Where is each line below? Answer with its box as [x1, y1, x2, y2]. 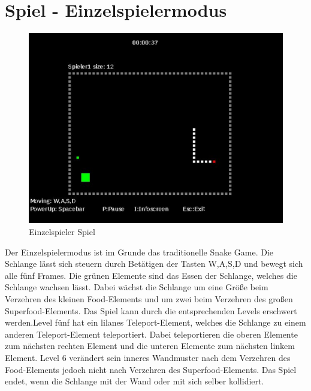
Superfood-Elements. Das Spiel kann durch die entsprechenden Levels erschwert [5, 304, 297, 317]
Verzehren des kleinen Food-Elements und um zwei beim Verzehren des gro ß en [5, 293, 293, 305]
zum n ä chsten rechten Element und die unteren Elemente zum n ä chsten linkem [5, 339, 295, 352]
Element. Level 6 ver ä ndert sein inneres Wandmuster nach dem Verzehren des [5, 351, 291, 363]
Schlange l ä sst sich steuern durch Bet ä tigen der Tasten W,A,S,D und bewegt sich [5, 257, 303, 270]
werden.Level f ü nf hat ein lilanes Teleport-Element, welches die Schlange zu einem [5, 316, 306, 329]
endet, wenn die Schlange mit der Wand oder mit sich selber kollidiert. [5, 375, 264, 387]
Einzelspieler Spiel [29, 225, 95, 238]
